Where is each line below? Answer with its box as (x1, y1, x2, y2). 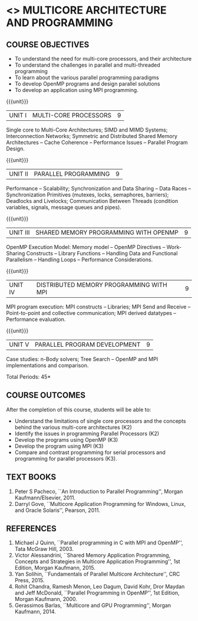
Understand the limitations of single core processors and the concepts (14, 417, 186, 425)
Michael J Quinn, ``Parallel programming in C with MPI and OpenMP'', (14, 539, 183, 546)
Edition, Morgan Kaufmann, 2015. (14, 564, 95, 571)
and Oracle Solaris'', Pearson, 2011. (14, 507, 100, 514)
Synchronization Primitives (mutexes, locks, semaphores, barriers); (6, 191, 169, 198)
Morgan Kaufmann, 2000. (14, 596, 78, 603)
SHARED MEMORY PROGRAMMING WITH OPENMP (35, 228, 179, 236)
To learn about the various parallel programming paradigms (14, 74, 159, 81)
